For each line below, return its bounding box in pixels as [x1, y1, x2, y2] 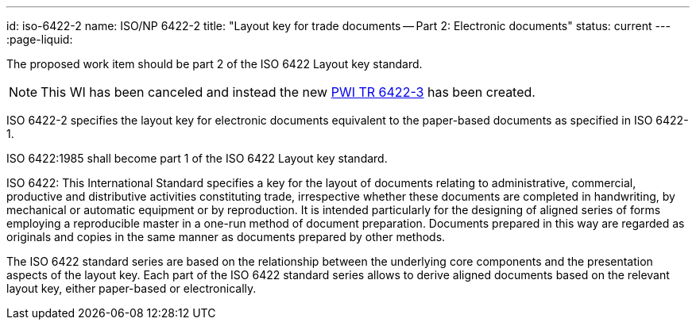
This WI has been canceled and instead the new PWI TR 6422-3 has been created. [41, 84, 536, 100]
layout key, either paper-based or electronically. [6, 282, 257, 295]
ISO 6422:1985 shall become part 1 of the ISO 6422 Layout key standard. [6, 151, 388, 165]
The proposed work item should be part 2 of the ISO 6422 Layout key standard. [6, 57, 423, 71]
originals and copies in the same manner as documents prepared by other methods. [6, 230, 446, 244]
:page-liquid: [6, 33, 73, 46]
